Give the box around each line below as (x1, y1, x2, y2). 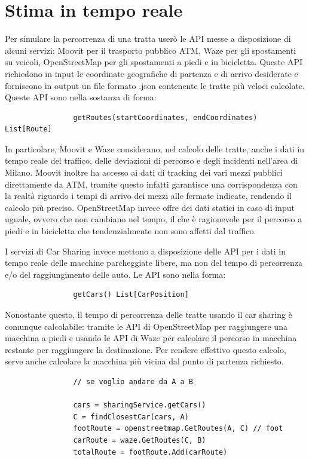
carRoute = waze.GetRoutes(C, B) (73, 436, 206, 444)
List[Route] (5, 125, 52, 134)
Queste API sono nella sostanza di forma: (5, 91, 157, 103)
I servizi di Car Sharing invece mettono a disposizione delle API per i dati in (5, 244, 286, 257)
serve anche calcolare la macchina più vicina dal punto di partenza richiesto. (5, 355, 284, 367)
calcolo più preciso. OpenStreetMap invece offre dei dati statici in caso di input (5, 201, 295, 213)
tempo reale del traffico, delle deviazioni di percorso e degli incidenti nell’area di (5, 154, 298, 167)
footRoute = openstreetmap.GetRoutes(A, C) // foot (73, 424, 283, 433)
